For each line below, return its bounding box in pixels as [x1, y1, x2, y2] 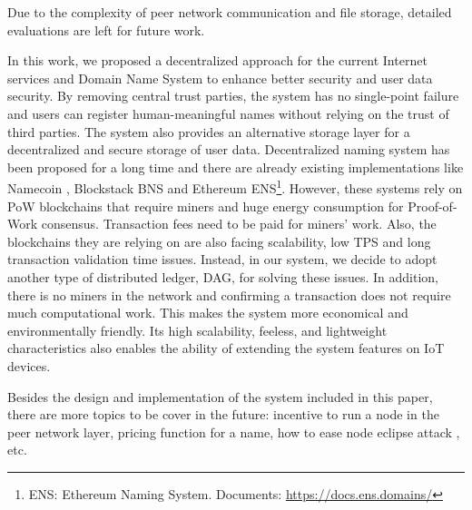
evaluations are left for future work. [7, 20, 205, 39]
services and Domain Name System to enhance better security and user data [7, 68, 433, 87]
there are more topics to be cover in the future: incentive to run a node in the [7, 405, 439, 424]
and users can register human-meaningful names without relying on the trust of [7, 103, 449, 123]
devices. [7, 356, 51, 375]
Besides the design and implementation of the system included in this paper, [7, 387, 433, 406]
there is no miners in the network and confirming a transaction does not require [7, 285, 451, 304]
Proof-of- [408, 196, 457, 215]
